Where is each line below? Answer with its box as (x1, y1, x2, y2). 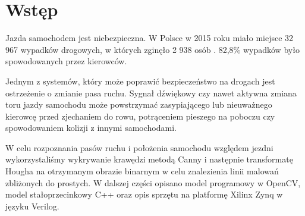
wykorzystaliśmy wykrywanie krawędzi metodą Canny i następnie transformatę (5, 153, 293, 165)
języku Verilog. (5, 199, 59, 212)
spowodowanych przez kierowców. (5, 55, 127, 67)
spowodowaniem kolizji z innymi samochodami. (5, 121, 177, 134)
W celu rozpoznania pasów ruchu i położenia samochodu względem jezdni (5, 141, 273, 154)
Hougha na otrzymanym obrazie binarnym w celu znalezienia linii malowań (5, 165, 279, 177)
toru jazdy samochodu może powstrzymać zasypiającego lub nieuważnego (5, 98, 272, 111)
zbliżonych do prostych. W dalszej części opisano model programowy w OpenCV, (5, 176, 301, 189)
